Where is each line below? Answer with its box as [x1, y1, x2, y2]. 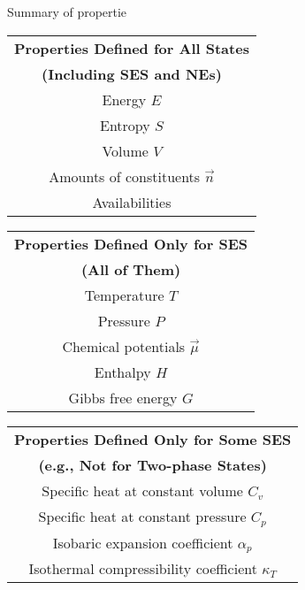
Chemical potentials [62, 335, 186, 356]
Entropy [100, 114, 150, 135]
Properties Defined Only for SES [14, 233, 248, 254]
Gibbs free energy [68, 387, 178, 408]
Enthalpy [94, 361, 151, 382]
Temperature [84, 284, 164, 305]
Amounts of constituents [49, 165, 201, 187]
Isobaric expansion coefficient [52, 532, 233, 553]
